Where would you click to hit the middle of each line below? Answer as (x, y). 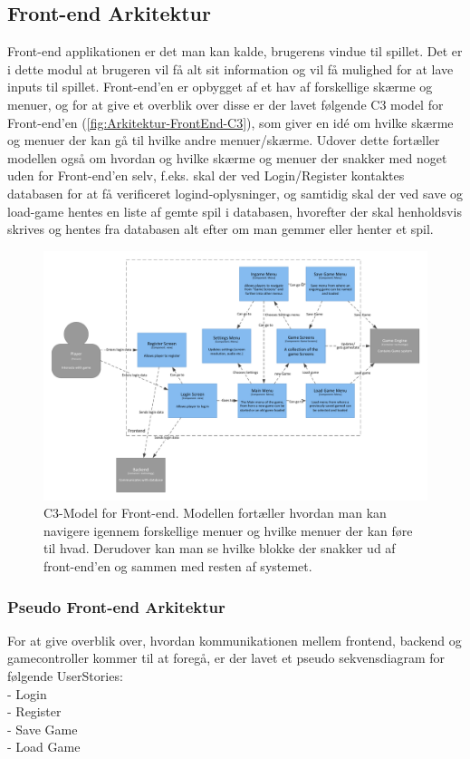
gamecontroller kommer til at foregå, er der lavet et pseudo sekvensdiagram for (226, 658)
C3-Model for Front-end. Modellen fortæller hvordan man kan (215, 513)
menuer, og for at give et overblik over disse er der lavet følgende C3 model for (225, 104)
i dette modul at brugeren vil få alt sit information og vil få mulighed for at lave (230, 68)
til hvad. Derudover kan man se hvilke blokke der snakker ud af (220, 548)
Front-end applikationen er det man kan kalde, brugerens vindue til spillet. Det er (235, 51)
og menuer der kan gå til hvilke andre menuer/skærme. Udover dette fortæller (224, 140)
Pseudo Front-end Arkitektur (116, 606)
